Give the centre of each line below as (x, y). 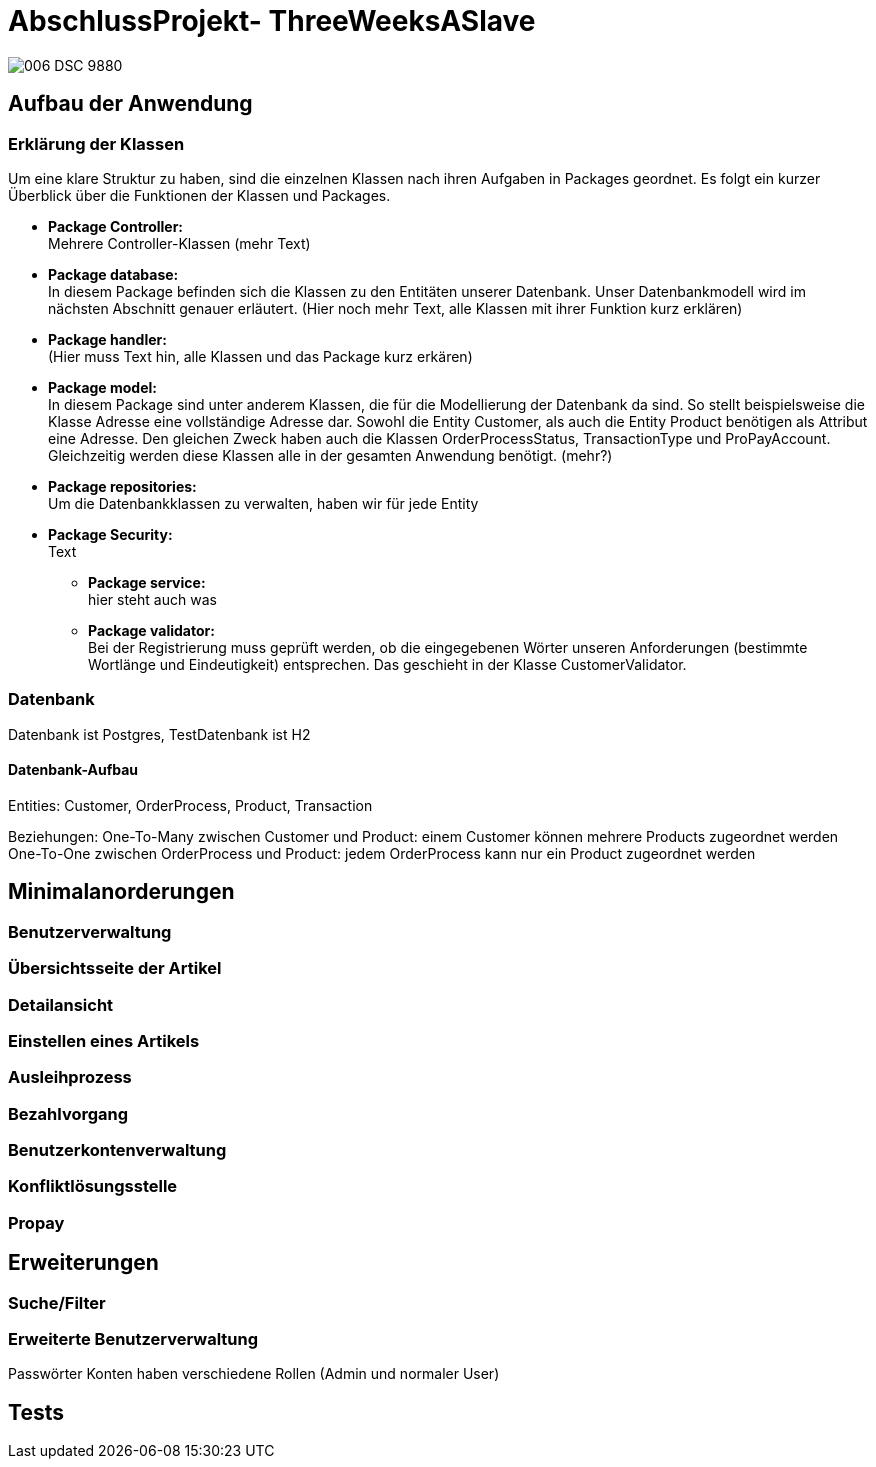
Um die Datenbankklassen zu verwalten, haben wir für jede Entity (263, 503)
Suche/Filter (57, 1302)
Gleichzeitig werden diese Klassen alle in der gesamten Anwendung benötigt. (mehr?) (330, 455)
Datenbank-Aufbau (73, 770)
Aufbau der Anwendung (130, 104)
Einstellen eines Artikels (104, 1040)
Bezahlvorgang (68, 1113)
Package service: (147, 582)
